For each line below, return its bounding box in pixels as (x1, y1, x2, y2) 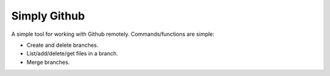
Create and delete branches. (26, 41, 99, 49)
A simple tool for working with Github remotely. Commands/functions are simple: (11, 30, 215, 38)
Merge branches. (26, 58, 70, 66)
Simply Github (11, 9, 85, 22)
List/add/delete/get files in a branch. (26, 50, 119, 57)
